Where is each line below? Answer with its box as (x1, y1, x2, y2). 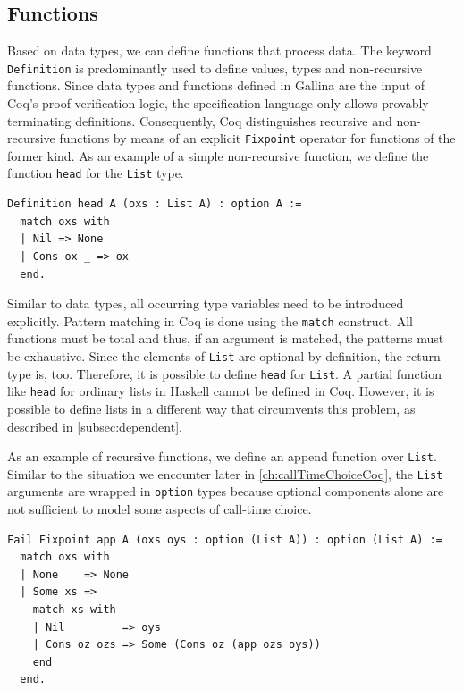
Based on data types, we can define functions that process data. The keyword (7, 41, 432, 60)
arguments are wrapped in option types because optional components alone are (7, 482, 444, 501)
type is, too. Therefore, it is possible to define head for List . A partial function (7, 364, 442, 383)
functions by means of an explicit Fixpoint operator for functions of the (59, 129, 456, 147)
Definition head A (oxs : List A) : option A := (7, 198, 302, 211)
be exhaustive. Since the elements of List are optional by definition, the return (7, 346, 441, 365)
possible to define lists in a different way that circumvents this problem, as (7, 399, 416, 417)
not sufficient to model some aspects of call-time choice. (7, 500, 312, 518)
